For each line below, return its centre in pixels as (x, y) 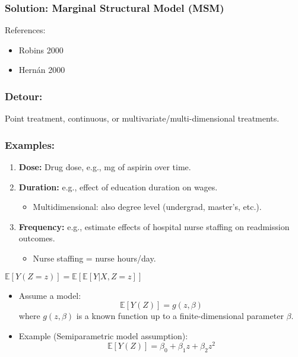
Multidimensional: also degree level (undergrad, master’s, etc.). (147, 207)
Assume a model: (50, 295)
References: (25, 30)
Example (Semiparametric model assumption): (103, 335)
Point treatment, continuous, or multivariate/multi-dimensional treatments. (142, 118)
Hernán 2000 (42, 70)
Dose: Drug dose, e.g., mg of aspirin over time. (105, 167)
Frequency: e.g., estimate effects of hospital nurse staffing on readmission (154, 226)
